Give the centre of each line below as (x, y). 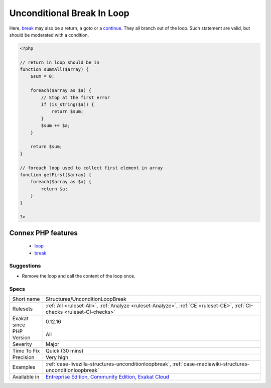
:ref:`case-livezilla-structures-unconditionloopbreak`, (108, 364)
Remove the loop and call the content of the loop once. (79, 276)
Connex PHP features (43, 233)
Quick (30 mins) (64, 350)
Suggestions (25, 266)
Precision (23, 357)
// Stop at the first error (76, 97)
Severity (22, 344)
